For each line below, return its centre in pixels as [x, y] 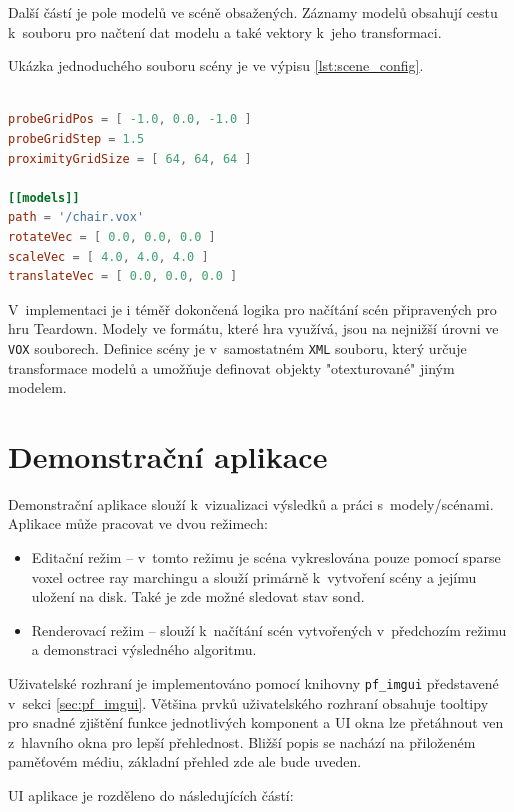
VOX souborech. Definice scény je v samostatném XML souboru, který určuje [237, 347]
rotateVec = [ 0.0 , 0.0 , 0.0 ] [112, 236]
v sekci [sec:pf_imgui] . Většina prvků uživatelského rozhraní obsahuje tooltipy [248, 702]
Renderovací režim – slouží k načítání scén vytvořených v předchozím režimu [269, 629]
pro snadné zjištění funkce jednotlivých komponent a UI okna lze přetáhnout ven [256, 722]
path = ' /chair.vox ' [76, 217]
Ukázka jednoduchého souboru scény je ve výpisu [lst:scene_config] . [216, 65]
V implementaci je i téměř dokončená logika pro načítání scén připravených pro [252, 308]
